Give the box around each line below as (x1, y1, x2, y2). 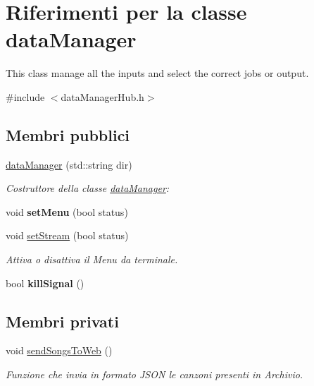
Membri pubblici (6, 123, 130, 145)
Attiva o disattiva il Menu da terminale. (6, 252, 178, 267)
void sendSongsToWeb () (6, 343, 113, 358)
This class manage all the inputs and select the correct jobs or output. (6, 66, 309, 80)
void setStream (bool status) (6, 228, 129, 243)
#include (6, 89, 45, 104)
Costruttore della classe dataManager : (6, 181, 170, 195)
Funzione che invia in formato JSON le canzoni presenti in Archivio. (6, 367, 303, 382)
